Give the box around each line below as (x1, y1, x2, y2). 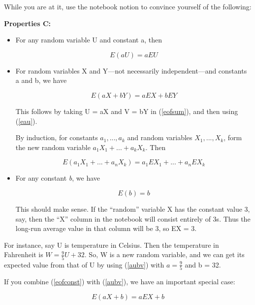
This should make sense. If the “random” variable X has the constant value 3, (15, 203, 250, 214)
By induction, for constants (15, 132, 98, 143)
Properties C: (4, 18, 51, 28)
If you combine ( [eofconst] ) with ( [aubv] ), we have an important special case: (4, 276, 235, 286)
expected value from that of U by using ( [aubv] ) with (4, 259, 164, 269)
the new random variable (15, 142, 91, 152)
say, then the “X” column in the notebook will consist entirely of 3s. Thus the (15, 213, 251, 224)
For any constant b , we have (15, 173, 100, 183)
